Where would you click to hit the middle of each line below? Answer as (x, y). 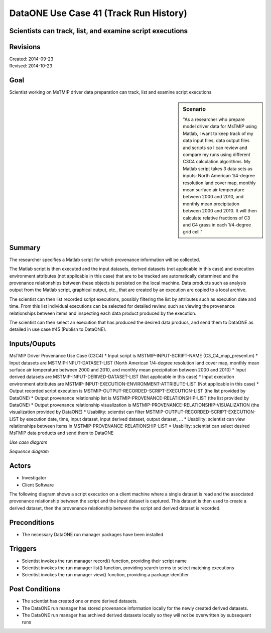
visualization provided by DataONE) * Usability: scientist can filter (77, 412)
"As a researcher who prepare (214, 119)
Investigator (34, 478)
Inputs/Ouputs (33, 344)
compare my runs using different (217, 154)
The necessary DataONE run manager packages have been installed (92, 534)
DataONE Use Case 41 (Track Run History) (98, 13)
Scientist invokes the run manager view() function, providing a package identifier (105, 575)
